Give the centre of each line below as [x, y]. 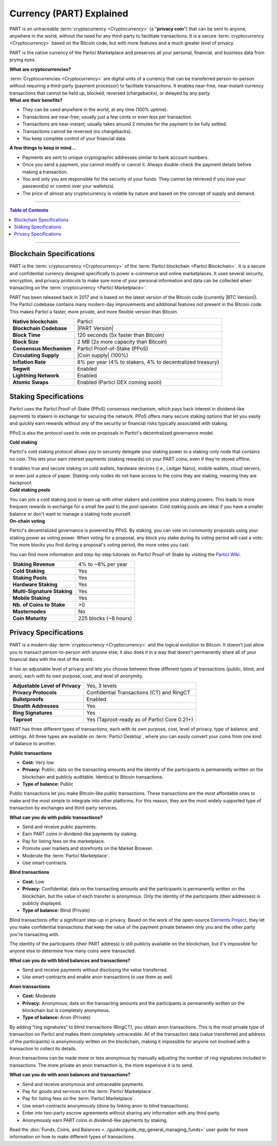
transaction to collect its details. [43, 1048]
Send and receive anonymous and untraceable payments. [83, 1084]
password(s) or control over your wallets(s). [68, 186]
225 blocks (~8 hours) [105, 618]
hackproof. [21, 482]
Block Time [27, 335]
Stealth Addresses [36, 706]
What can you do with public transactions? [56, 817]
